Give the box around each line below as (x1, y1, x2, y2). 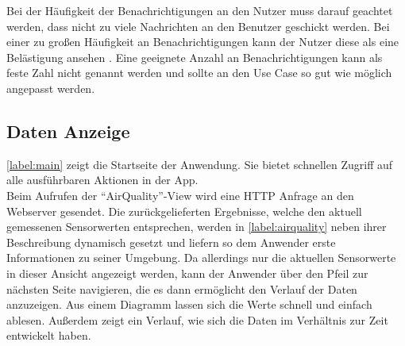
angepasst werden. (6, 79, 95, 96)
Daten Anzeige (6, 118, 130, 143)
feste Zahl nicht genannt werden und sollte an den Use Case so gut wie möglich (6, 64, 392, 81)
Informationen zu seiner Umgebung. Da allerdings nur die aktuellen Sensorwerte (6, 249, 396, 266)
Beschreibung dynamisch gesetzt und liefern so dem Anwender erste (6, 233, 336, 250)
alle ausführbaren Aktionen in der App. (6, 171, 199, 188)
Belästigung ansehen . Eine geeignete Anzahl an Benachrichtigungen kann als (6, 48, 383, 65)
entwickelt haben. (6, 327, 91, 344)
